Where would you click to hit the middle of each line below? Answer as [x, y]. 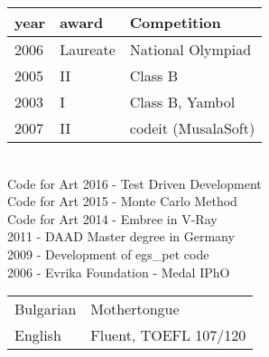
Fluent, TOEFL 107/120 [168, 335]
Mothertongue [135, 309]
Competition [175, 22]
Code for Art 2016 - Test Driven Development [134, 183]
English [38, 335]
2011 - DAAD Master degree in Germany [121, 236]
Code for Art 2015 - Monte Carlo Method [122, 201]
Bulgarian [46, 309]
